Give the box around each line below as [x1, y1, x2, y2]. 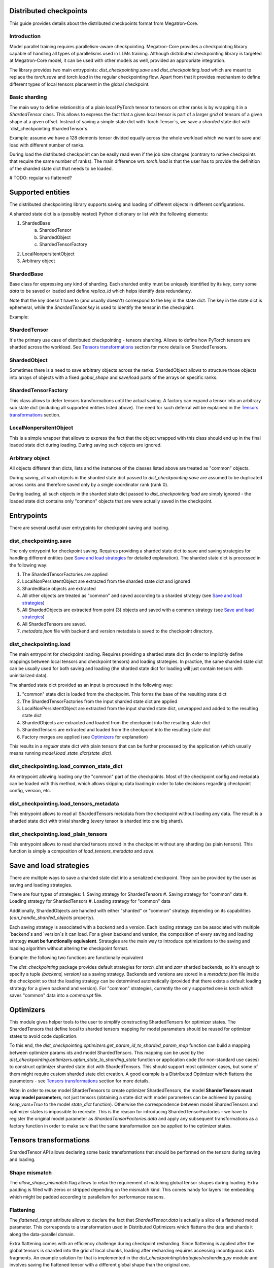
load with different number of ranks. [9, 142, 85, 148]
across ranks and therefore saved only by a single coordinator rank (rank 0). [9, 482, 168, 488]
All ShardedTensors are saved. [22, 621, 86, 627]
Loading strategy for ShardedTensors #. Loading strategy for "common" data [9, 898, 171, 904]
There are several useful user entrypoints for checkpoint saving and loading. [9, 524, 169, 531]
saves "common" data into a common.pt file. [9, 992, 102, 999]
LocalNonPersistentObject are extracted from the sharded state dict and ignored [22, 578, 190, 584]
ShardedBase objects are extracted [22, 585, 96, 591]
